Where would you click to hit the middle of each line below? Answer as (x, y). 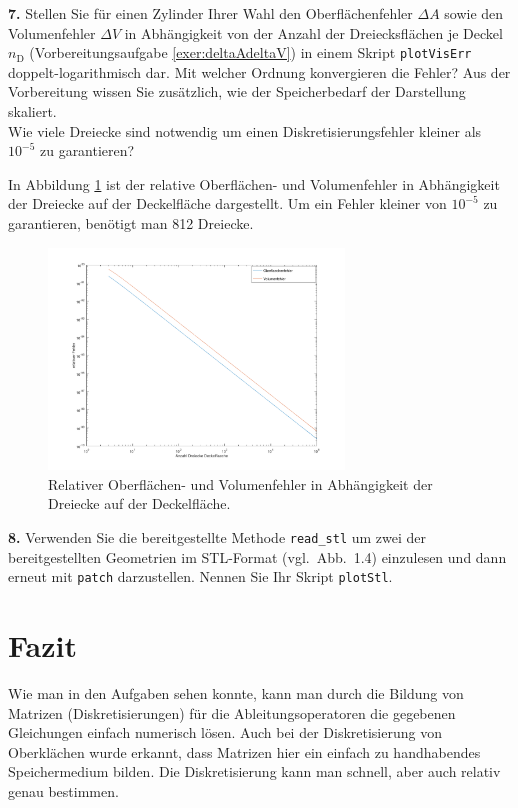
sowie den (474, 13)
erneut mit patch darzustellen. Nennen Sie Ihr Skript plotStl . (200, 576)
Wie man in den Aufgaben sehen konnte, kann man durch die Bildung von (236, 693)
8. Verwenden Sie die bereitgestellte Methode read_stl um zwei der (217, 536)
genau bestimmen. (63, 790)
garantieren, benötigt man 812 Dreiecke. (131, 223)
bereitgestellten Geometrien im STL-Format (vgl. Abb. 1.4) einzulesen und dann (257, 556)
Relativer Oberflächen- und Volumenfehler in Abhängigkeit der (240, 483)
